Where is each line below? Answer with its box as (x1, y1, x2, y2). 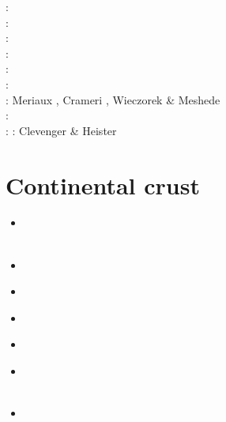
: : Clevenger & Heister (6, 122, 117, 138)
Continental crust (6, 168, 200, 201)
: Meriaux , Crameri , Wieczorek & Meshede (6, 91, 220, 107)
